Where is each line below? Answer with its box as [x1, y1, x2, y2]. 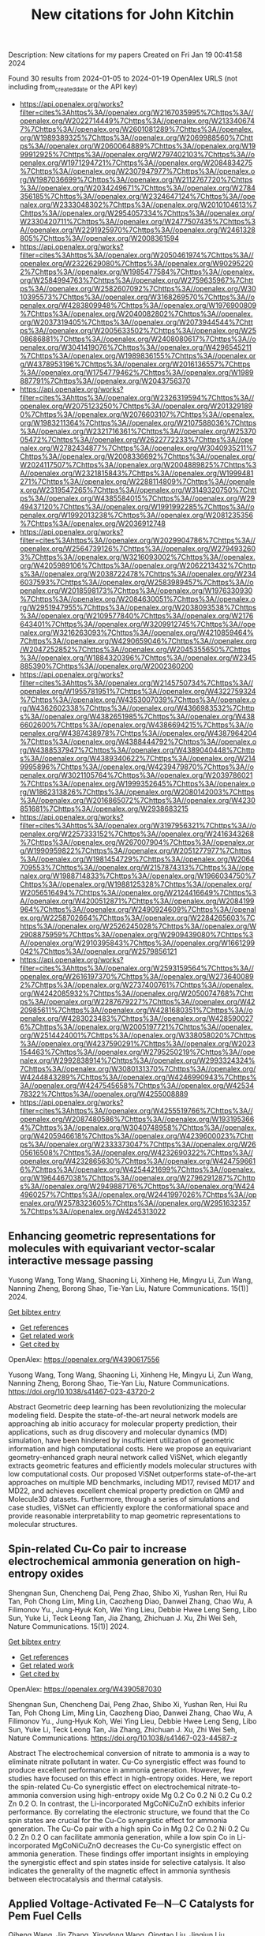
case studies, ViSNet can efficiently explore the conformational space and [8, 1503, 249, 1512]
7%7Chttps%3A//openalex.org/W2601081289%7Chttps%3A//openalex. [19, 124, 254, 133]
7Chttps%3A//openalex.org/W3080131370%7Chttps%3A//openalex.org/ [19, 1064, 256, 1073]
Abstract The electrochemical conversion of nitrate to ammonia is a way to [8, 1748, 250, 1758]
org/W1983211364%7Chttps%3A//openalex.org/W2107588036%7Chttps [19, 418, 257, 427]
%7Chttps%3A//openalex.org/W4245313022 [19, 1206, 166, 1216]
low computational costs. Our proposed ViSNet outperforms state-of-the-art [8, 1469, 256, 1478]
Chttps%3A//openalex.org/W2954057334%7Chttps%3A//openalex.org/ [19, 208, 255, 218]
